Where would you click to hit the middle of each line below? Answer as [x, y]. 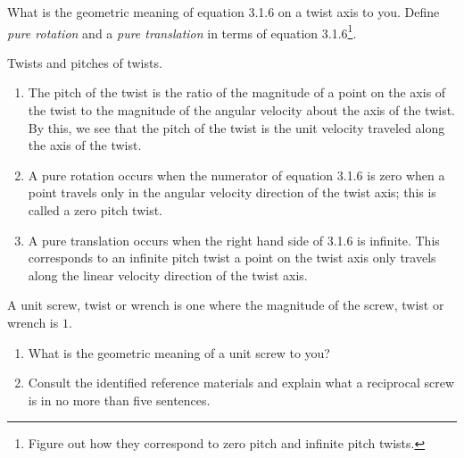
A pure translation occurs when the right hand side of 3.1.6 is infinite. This [234, 240]
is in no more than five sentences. [119, 400]
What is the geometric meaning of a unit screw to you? [179, 352]
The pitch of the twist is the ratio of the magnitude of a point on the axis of [237, 92]
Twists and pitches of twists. [85, 62]
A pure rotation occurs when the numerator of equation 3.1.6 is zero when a [236, 175]
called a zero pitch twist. [95, 210]
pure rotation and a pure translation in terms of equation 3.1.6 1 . [182, 31]
